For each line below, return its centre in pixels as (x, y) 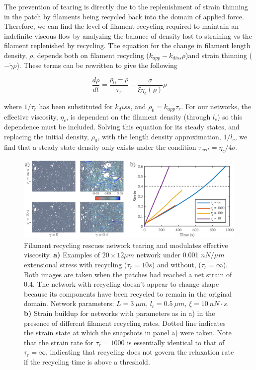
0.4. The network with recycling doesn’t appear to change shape (122, 284)
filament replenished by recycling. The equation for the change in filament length (127, 45)
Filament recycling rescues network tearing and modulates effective (126, 245)
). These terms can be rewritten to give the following (97, 65)
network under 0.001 (168, 255)
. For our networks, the (216, 106)
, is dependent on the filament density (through (138, 116)
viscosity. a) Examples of (62, 255)
